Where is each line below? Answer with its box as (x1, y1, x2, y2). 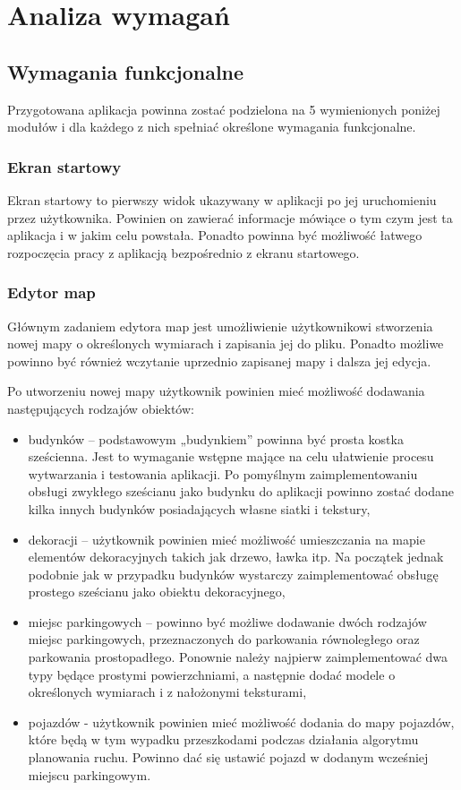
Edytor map (7, 281, 96, 304)
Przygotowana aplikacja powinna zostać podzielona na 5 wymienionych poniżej (7, 99, 440, 118)
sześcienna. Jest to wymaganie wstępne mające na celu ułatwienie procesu (28, 447, 434, 466)
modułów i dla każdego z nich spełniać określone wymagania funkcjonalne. (7, 117, 416, 136)
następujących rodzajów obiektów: (7, 399, 194, 417)
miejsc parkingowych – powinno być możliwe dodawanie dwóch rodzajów (28, 612, 427, 631)
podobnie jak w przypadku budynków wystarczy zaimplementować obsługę (28, 564, 439, 583)
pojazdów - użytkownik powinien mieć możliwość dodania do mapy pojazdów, (28, 712, 455, 731)
